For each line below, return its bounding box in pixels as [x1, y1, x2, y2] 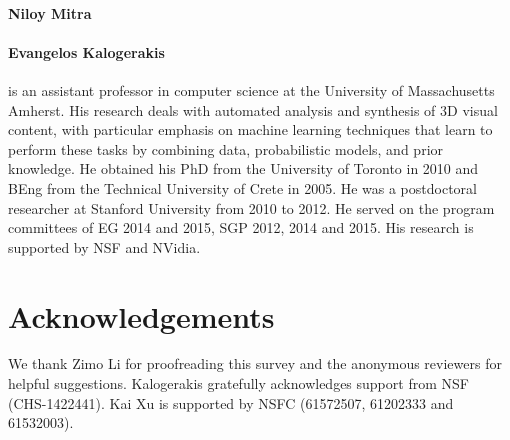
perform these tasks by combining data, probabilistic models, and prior [8, 138, 444, 159]
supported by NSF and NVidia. [8, 236, 201, 257]
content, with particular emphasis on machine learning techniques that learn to [8, 119, 493, 140]
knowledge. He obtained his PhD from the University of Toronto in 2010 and [8, 158, 479, 179]
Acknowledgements [8, 295, 275, 336]
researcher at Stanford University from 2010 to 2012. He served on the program [8, 197, 495, 218]
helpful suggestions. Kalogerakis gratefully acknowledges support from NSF [8, 373, 469, 394]
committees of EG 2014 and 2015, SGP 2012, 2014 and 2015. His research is [8, 217, 474, 238]
